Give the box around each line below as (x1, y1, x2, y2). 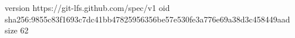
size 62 (5, 24, 29, 36)
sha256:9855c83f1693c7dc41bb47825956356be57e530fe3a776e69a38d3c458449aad (5, 13, 290, 25)
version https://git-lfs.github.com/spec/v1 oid (5, 2, 170, 13)
